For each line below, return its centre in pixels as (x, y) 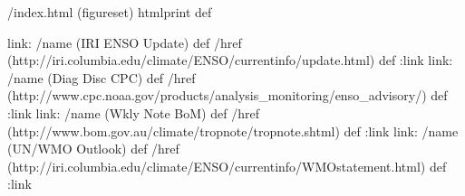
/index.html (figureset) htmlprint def (110, 12)
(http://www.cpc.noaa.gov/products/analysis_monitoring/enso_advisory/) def (228, 95)
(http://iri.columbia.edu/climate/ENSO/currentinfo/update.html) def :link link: (230, 60)
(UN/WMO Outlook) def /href (93, 149)
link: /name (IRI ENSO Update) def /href (125, 42)
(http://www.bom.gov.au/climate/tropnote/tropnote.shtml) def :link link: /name (233, 131)
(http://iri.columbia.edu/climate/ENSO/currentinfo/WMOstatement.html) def (227, 166)
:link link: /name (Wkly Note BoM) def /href (133, 112)
